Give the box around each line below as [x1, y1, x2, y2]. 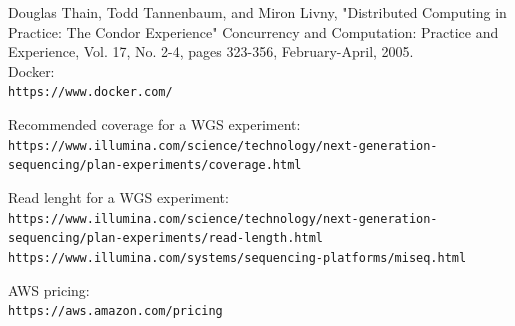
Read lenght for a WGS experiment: [8, 186, 229, 207]
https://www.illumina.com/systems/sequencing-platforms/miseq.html [8, 250, 467, 265]
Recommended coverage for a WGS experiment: [8, 114, 301, 135]
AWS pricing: [8, 279, 90, 300]
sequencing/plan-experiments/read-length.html [8, 231, 323, 246]
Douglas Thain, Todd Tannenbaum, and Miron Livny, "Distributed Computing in [8, 2, 507, 22]
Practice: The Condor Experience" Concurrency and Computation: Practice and [8, 21, 499, 42]
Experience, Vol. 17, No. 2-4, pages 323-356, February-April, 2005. [8, 41, 414, 62]
